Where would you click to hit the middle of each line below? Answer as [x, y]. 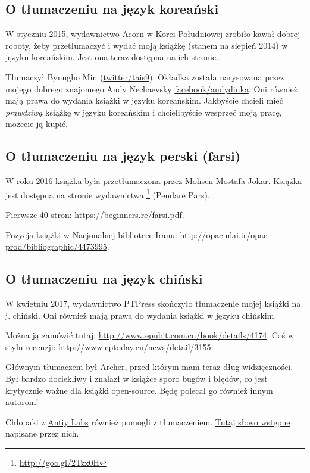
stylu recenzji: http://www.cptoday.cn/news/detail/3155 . [109, 346]
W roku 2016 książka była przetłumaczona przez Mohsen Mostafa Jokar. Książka [154, 181]
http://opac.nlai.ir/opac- [225, 234]
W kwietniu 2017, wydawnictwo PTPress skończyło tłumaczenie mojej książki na [153, 303]
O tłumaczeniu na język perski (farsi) [123, 156]
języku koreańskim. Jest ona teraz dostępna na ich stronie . [112, 57]
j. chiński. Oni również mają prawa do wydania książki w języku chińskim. [141, 315]
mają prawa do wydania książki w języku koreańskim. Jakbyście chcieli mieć [144, 100]
